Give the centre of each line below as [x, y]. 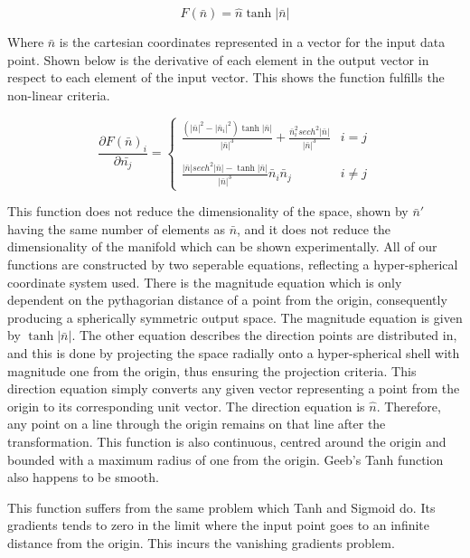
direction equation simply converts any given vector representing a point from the [234, 388]
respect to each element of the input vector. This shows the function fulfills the [226, 77]
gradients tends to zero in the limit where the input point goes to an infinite [219, 525]
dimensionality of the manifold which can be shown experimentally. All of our [222, 246]
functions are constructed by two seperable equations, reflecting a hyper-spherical [233, 264]
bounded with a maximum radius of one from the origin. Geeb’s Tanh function [226, 459]
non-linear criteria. [59, 95]
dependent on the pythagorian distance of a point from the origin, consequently [227, 300]
